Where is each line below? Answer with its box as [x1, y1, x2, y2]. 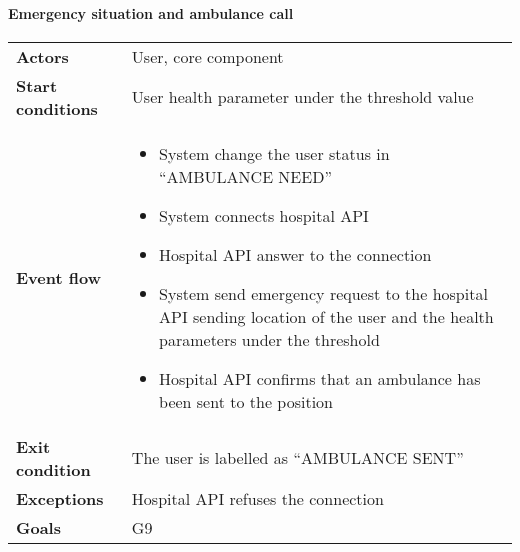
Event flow [16, 265, 101, 289]
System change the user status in [159, 141, 390, 165]
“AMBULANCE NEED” [159, 164, 332, 188]
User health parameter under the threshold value [131, 85, 474, 109]
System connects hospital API [159, 203, 369, 227]
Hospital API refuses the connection [131, 486, 384, 510]
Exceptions [16, 486, 104, 510]
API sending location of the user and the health [159, 304, 494, 328]
